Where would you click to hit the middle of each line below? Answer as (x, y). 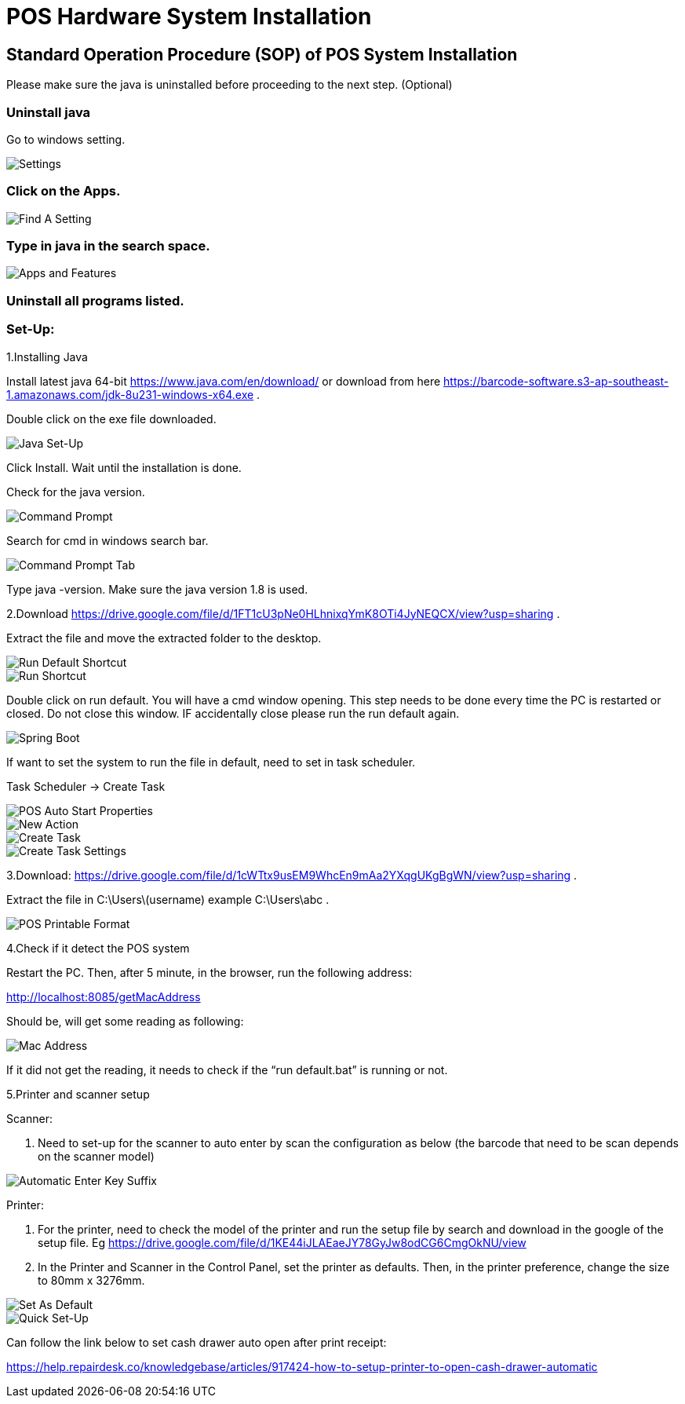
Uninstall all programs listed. (95, 300)
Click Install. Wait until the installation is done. (124, 467)
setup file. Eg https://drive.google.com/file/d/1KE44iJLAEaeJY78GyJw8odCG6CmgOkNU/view (282, 1242)
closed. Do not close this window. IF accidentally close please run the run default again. (233, 713)
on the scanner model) (96, 1156)
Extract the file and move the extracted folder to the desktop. (164, 638)
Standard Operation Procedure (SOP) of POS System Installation (262, 54)
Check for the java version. (76, 492)
